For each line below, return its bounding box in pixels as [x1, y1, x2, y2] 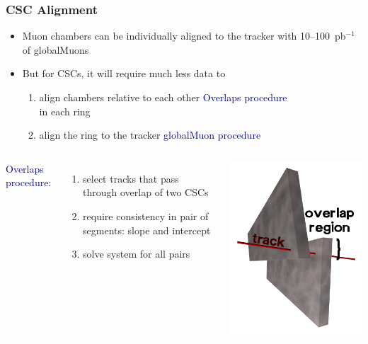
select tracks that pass [83, 171, 179, 185]
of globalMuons [22, 42, 89, 57]
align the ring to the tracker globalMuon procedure [39, 127, 261, 142]
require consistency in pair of [83, 208, 209, 223]
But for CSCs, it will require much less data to [22, 66, 226, 81]
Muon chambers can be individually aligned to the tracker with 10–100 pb [22, 28, 346, 43]
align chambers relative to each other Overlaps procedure [39, 90, 287, 104]
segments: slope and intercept [83, 222, 211, 237]
